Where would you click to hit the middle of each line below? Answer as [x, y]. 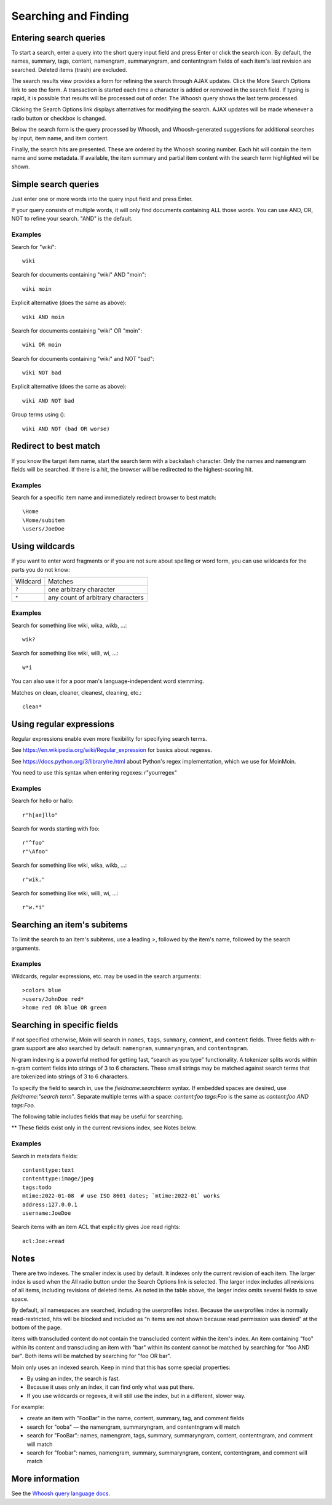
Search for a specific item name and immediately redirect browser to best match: [114, 497]
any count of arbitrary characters [96, 598]
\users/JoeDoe [43, 529]
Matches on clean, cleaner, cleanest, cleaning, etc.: [77, 692]
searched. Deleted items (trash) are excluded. [69, 69]
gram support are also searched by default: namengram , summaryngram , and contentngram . [130, 1048]
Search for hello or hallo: [42, 801]
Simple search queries [55, 184]
